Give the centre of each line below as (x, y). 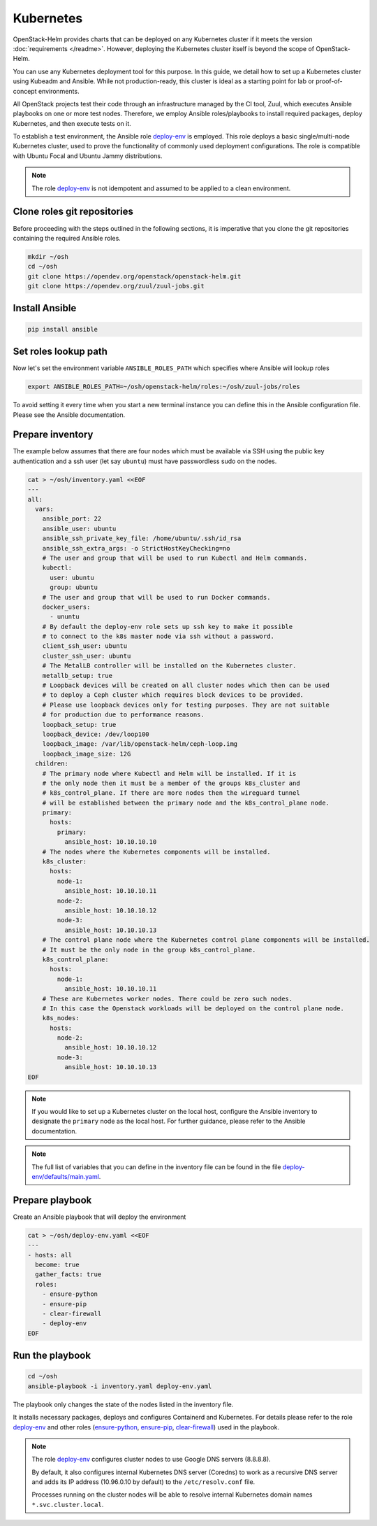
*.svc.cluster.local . (68, 1504)
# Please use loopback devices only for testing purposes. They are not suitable (186, 705)
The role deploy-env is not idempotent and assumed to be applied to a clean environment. (161, 188)
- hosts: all (50, 1255)
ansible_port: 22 (72, 519)
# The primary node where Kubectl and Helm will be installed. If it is (169, 773)
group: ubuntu (74, 587)
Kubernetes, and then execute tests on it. (72, 123)
